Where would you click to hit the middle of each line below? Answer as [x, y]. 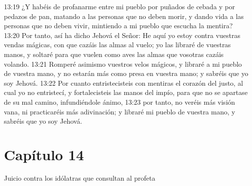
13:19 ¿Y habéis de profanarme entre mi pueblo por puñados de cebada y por [120, 6]
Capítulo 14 [44, 154]
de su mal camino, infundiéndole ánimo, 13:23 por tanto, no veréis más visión [120, 102]
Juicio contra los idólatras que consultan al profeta [80, 177]
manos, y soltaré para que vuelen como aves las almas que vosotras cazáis [114, 54]
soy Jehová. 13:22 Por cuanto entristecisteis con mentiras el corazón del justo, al [124, 83]
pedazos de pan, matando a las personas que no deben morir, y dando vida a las [124, 16]
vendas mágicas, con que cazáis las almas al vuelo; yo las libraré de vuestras [117, 45]
